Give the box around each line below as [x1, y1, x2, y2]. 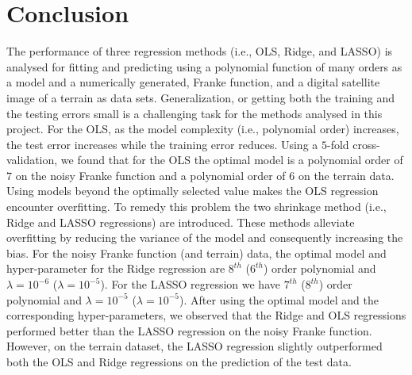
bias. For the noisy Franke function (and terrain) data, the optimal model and [6, 244, 387, 261]
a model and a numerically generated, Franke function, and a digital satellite [6, 74, 380, 90]
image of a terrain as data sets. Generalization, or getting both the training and [6, 89, 395, 105]
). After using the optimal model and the [179, 291, 379, 308]
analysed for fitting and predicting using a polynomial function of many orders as [6, 58, 402, 75]
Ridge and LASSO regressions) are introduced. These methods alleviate [6, 213, 355, 230]
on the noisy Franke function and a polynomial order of [15, 166, 286, 183]
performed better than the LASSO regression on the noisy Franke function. [6, 322, 372, 339]
